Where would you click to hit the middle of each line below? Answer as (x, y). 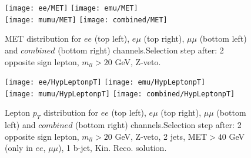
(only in (19, 148)
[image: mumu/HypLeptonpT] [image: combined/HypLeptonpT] (120, 94)
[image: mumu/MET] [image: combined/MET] (86, 20)
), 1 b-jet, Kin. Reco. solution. (113, 148)
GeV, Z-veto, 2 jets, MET (161, 136)
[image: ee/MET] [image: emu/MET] (71, 8)
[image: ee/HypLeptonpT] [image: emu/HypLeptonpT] (105, 83)
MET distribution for (43, 38)
